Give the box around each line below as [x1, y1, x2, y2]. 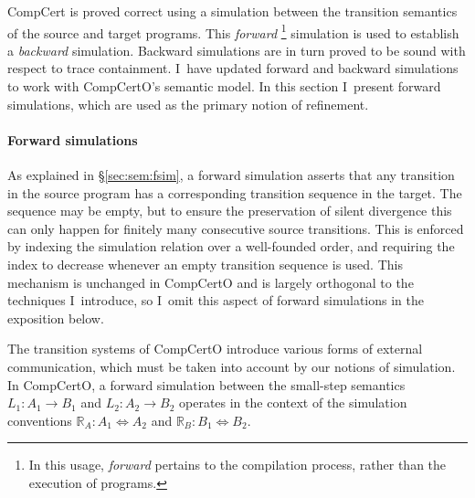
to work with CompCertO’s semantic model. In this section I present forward [7, 77, 441, 96]
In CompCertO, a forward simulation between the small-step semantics [7, 375, 406, 394]
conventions [7, 410, 72, 429]
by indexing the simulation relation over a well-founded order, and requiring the [7, 237, 455, 256]
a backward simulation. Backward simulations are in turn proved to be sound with [7, 40, 466, 59]
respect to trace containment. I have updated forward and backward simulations [7, 58, 459, 78]
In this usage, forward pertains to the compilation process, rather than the [28, 455, 447, 474]
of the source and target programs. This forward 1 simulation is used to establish [7, 20, 459, 42]
